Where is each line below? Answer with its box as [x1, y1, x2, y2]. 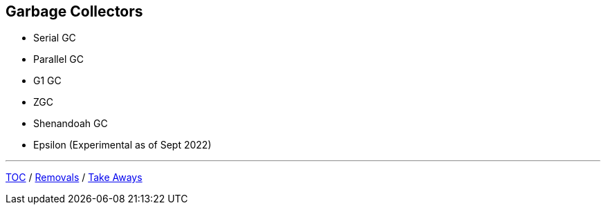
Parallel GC [33, 53, 84, 66]
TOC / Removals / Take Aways [6, 171, 143, 184]
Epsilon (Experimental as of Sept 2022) [33, 139, 212, 151]
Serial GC [33, 32, 76, 44]
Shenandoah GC [33, 117, 108, 130]
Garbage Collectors [6, 3, 143, 20]
